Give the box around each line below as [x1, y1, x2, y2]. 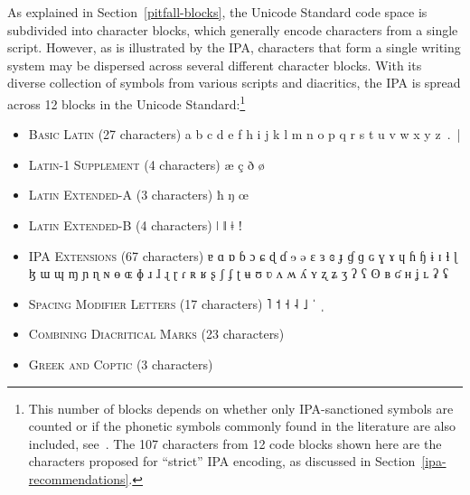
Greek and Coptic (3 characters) [28, 354, 213, 373]
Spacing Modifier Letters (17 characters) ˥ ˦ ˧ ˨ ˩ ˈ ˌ [28, 294, 325, 313]
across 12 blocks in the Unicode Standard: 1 [7, 91, 246, 113]
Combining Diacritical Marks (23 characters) [28, 324, 285, 343]
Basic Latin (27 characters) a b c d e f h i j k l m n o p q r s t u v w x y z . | [28, 125, 461, 144]
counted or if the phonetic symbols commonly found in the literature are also [28, 416, 456, 435]
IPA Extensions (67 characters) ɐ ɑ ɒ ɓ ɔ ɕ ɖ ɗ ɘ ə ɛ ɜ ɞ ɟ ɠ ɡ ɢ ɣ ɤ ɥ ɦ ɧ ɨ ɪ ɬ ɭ [28, 246, 457, 265]
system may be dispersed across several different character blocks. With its [7, 55, 422, 74]
